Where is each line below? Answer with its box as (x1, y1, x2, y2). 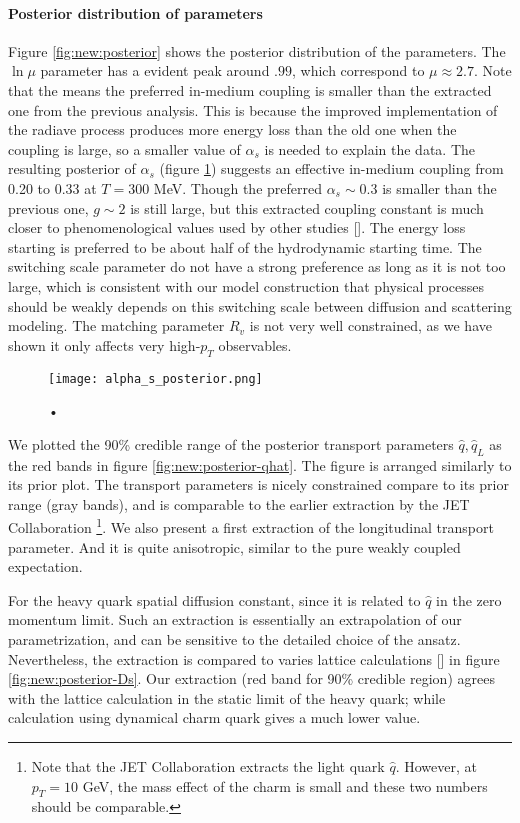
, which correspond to (292, 60, 425, 81)
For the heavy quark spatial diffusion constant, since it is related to (8, 589, 421, 610)
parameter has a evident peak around (40, 60, 270, 81)
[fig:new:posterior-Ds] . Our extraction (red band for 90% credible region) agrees (8, 668, 495, 689)
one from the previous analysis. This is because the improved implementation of (8, 99, 498, 120)
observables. (218, 334, 292, 355)
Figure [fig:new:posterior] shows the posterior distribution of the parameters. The (8, 40, 506, 61)
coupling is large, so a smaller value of (8, 138, 241, 159)
